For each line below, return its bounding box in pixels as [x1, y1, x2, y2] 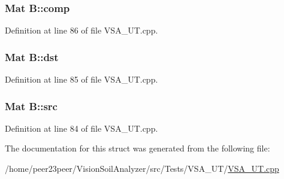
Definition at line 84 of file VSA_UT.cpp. [5, 122, 158, 134]
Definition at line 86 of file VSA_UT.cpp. [5, 24, 158, 37]
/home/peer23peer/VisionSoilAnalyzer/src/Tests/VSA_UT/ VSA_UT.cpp [5, 162, 279, 175]
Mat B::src [5, 98, 58, 113]
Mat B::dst [5, 49, 59, 64]
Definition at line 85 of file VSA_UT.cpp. [5, 73, 158, 86]
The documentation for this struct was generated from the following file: [5, 142, 270, 154]
